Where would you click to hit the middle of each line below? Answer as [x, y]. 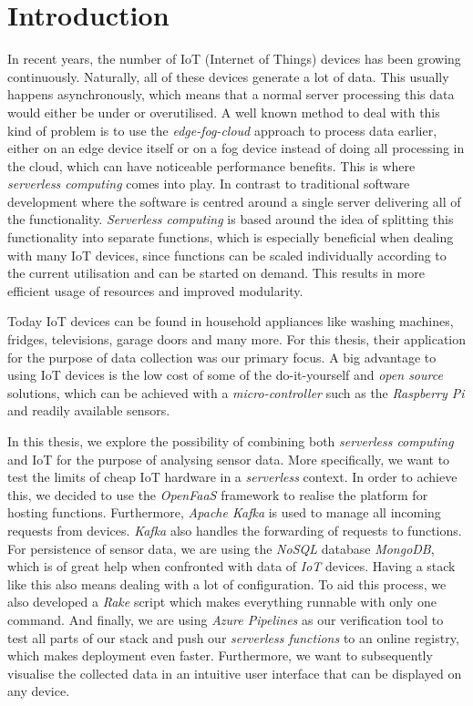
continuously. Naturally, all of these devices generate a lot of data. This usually [228, 76]
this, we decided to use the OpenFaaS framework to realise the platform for [218, 494]
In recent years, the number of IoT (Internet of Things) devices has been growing [234, 59]
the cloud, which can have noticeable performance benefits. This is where [211, 165]
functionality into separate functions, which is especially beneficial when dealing [231, 237]
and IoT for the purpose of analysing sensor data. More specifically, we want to [229, 459]
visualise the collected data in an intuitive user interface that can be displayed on [235, 673]
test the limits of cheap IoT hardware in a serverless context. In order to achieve [232, 477]
